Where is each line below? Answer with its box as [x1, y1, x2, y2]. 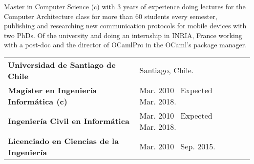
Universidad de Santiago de [8, 59, 116, 70]
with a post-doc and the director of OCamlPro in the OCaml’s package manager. [4, 40, 247, 50]
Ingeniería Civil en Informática [8, 115, 129, 127]
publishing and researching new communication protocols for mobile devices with [4, 20, 247, 31]
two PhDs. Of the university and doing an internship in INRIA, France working [4, 30, 242, 40]
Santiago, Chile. [139, 64, 194, 76]
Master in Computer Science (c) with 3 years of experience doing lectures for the [4, 1, 246, 11]
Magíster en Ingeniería [8, 84, 97, 96]
